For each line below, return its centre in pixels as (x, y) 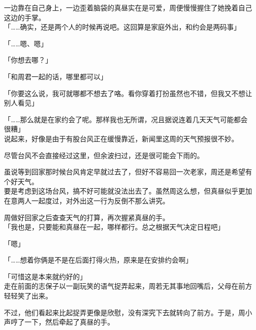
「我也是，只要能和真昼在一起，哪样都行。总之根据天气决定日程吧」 (114, 227)
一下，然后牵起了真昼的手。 (69, 322)
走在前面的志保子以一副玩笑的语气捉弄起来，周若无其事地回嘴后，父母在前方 (128, 286)
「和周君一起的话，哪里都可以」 (56, 76)
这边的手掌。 (25, 17)
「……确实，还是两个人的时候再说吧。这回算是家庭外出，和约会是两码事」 (122, 27)
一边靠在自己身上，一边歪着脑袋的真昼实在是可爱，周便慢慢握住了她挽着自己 (128, 7)
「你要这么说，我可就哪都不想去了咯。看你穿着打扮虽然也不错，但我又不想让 (128, 93)
